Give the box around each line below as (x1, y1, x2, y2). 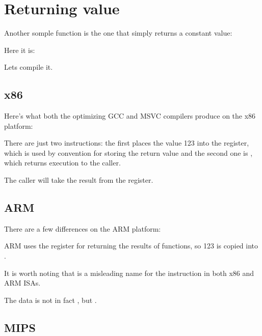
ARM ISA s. (4, 277, 41, 288)
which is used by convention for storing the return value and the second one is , (4, 147, 253, 158)
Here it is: (4, 44, 35, 55)
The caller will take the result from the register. (4, 175, 153, 185)
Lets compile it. (4, 62, 53, 72)
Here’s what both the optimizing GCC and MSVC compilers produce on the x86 (4, 110, 256, 121)
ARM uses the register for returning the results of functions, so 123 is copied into (4, 240, 258, 251)
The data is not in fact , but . (4, 294, 97, 305)
